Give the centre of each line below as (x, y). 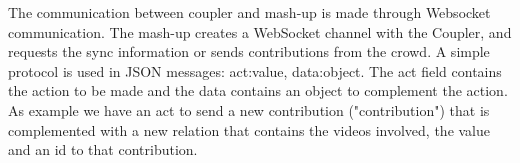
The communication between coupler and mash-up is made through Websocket (249, 12)
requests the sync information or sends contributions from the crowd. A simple (249, 51)
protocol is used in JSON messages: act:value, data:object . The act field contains (255, 70)
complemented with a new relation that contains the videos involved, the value (249, 129)
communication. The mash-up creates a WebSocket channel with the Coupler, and (260, 31)
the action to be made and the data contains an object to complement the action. (258, 90)
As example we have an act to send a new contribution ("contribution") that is (249, 109)
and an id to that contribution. (103, 149)
